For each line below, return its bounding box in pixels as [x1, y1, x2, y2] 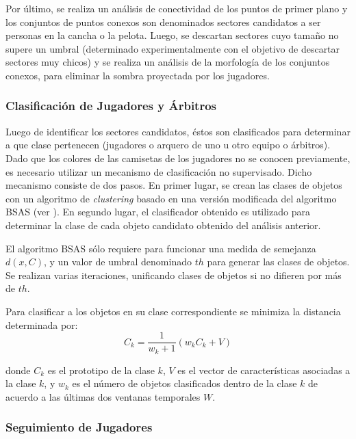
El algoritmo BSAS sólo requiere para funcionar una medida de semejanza [5, 241, 316, 255]
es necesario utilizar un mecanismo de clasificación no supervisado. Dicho [5, 164, 312, 178]
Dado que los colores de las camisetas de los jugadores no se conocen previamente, [5, 150, 351, 165]
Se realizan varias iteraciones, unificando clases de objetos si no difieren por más [5, 267, 342, 282]
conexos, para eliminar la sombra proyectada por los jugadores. [5, 68, 270, 82]
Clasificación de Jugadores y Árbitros [5, 97, 216, 114]
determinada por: [5, 317, 78, 332]
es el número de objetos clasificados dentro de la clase [72, 376, 297, 390]
